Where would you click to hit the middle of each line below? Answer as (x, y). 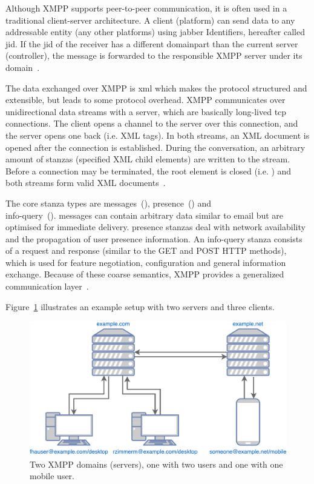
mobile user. (52, 476)
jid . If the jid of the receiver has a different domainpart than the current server (152, 43)
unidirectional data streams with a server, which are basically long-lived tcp (146, 111)
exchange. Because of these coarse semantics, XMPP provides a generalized (145, 274)
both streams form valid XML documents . (86, 183)
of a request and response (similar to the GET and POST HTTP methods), (146, 250)
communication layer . (47, 286)
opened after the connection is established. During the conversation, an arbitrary (155, 147)
